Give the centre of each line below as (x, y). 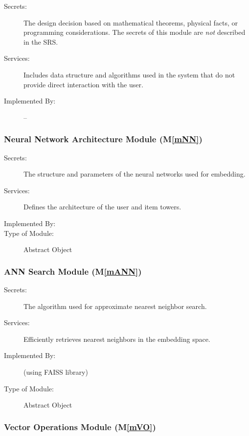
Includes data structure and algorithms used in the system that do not (129, 74)
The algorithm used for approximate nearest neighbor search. (115, 306)
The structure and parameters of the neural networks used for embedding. (135, 174)
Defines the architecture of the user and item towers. (102, 207)
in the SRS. (41, 41)
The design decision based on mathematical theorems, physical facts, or (131, 22)
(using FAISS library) (56, 372)
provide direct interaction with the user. (83, 84)
